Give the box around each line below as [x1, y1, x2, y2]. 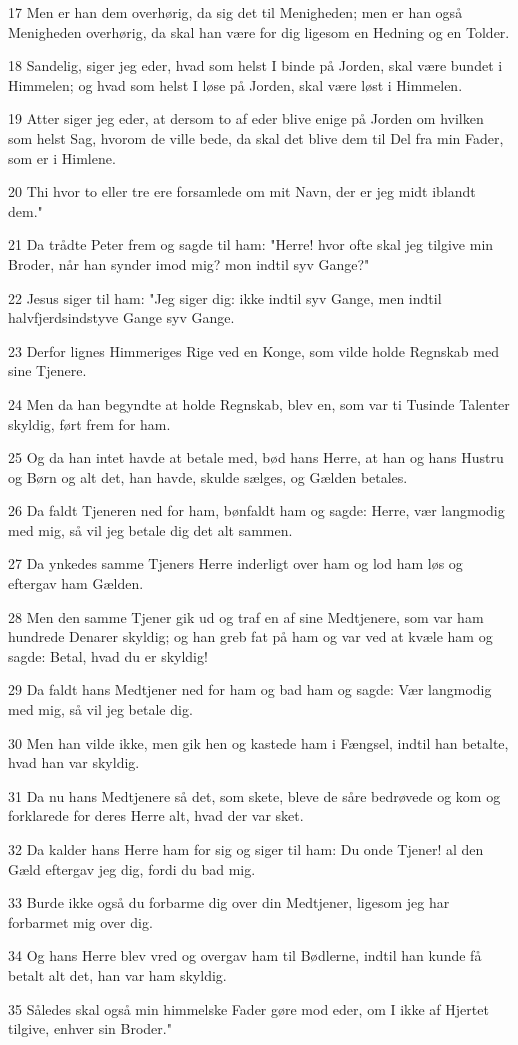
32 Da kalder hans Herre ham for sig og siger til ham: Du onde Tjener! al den [8, 839, 484, 859]
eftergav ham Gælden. [8, 573, 144, 594]
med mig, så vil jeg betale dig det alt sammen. [8, 519, 293, 540]
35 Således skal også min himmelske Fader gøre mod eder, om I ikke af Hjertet [8, 998, 489, 1019]
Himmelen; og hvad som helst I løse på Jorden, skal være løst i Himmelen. [8, 74, 463, 95]
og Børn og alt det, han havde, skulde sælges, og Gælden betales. [8, 466, 408, 487]
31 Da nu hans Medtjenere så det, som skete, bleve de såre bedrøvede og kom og [8, 785, 501, 806]
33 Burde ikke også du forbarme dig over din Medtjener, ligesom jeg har [8, 892, 450, 913]
